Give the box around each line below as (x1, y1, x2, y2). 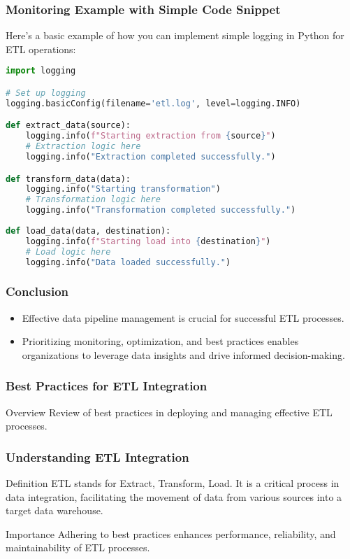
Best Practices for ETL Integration (6, 377, 207, 395)
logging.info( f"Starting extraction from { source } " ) (25, 131, 276, 141)
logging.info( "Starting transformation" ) (25, 184, 221, 194)
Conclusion (6, 283, 68, 300)
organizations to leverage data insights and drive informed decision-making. (22, 347, 345, 362)
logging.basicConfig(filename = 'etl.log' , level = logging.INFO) (6, 98, 301, 108)
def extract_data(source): (6, 120, 131, 131)
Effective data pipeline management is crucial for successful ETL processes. (22, 310, 344, 325)
